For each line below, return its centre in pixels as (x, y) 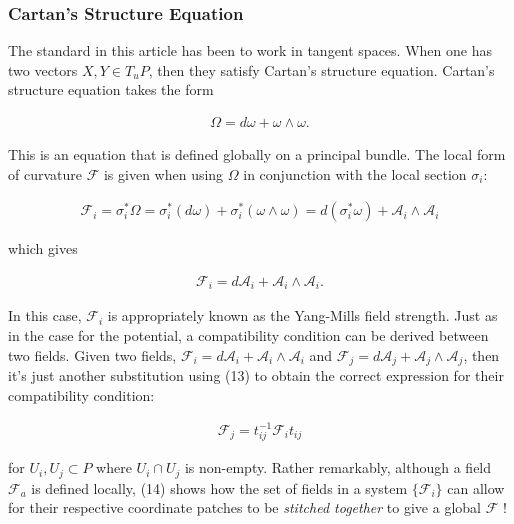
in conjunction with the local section (355, 173)
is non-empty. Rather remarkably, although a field (338, 467)
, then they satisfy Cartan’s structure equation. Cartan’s (321, 69)
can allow (476, 487)
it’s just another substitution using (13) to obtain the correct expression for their (256, 374)
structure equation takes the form (111, 89)
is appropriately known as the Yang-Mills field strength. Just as (302, 315)
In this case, (45, 315)
